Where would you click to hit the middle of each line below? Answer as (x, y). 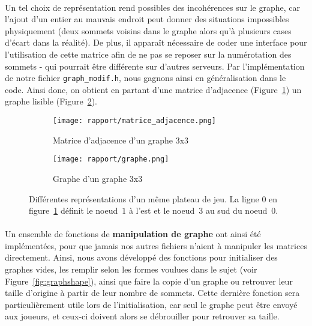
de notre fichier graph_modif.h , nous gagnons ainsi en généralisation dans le (145, 78)
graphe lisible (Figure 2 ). (51, 101)
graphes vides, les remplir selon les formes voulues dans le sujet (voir (131, 269)
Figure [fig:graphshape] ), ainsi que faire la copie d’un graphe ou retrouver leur (149, 281)
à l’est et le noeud (162, 210)
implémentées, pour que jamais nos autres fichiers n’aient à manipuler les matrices (156, 245)
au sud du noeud (236, 210)
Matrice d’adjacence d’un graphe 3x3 (121, 140)
